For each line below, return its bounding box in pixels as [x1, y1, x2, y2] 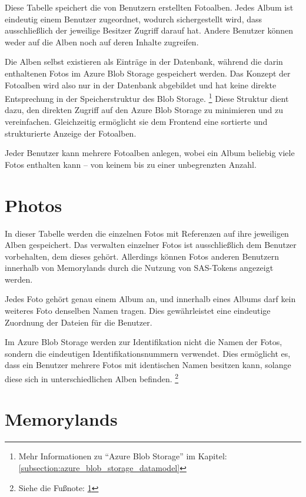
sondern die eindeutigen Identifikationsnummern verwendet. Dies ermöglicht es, [5, 347, 291, 359]
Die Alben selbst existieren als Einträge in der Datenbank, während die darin [5, 55, 283, 68]
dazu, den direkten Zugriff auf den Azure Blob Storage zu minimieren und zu [5, 104, 283, 116]
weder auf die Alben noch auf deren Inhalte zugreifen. [5, 35, 199, 48]
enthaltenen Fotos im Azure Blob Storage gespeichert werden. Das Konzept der [5, 67, 291, 79]
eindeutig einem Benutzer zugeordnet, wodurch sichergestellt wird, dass [5, 12, 262, 25]
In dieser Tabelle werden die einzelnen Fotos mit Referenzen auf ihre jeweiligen [5, 227, 289, 239]
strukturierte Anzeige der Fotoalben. [5, 127, 137, 139]
